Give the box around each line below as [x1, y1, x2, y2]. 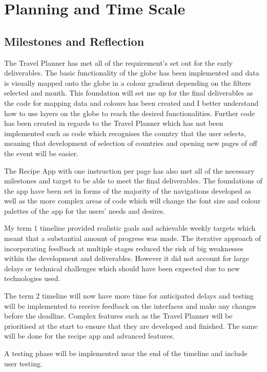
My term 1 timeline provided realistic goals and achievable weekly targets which [4, 222, 256, 233]
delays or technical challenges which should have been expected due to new [4, 263, 240, 273]
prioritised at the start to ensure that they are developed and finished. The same [4, 320, 258, 331]
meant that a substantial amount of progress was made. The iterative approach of [4, 233, 261, 244]
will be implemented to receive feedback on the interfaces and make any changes [4, 300, 256, 311]
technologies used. [4, 273, 60, 284]
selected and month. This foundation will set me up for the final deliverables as [4, 87, 253, 98]
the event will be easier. [4, 147, 78, 158]
